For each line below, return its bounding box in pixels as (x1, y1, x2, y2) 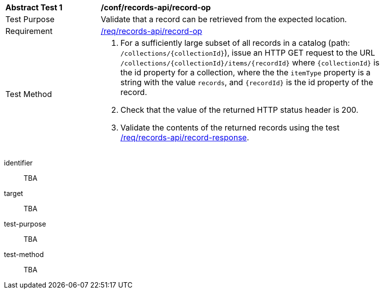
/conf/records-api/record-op (101, 2, 211, 12)
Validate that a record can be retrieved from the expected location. (101, 14, 347, 24)
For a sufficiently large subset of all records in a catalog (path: (120, 38, 350, 48)
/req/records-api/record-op (101, 26, 203, 36)
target (4, 189, 23, 197)
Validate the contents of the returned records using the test (120, 123, 340, 132)
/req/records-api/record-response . (120, 132, 249, 142)
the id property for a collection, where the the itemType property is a (120, 67, 371, 77)
